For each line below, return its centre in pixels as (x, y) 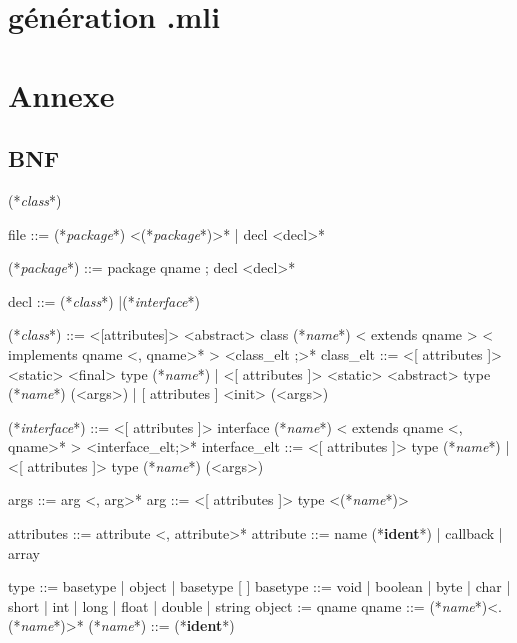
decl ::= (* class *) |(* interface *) (104, 300)
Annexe (61, 94)
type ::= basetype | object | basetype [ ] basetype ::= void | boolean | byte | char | (259, 586)
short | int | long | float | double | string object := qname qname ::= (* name (241, 605)
